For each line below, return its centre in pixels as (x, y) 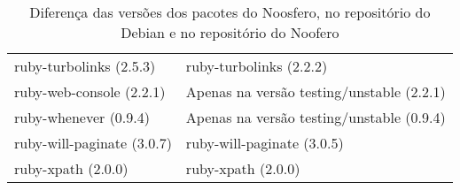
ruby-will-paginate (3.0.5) (265, 143)
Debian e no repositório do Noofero (230, 32)
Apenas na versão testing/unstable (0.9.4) (316, 117)
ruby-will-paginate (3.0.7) (93, 143)
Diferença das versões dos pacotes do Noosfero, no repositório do (230, 12)
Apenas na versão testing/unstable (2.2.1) (316, 91)
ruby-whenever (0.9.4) (82, 117)
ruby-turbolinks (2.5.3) (85, 66)
